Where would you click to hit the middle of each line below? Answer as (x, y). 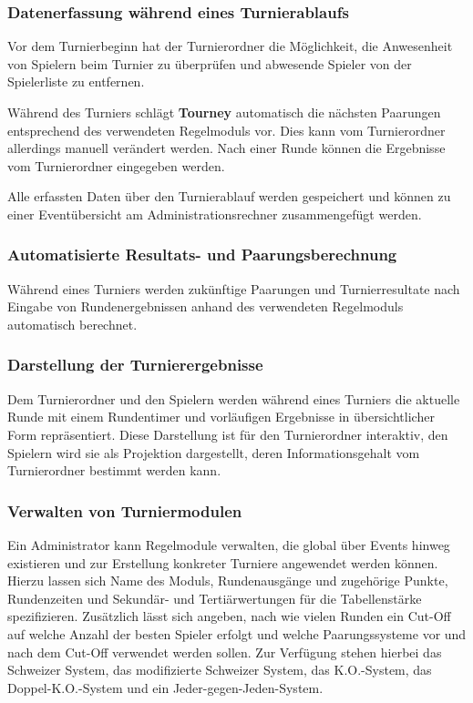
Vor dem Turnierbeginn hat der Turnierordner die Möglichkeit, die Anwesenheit (230, 46)
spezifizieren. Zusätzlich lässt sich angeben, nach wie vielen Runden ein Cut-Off (229, 616)
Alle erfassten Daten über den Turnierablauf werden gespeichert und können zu (229, 196)
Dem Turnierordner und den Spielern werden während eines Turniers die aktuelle (234, 398)
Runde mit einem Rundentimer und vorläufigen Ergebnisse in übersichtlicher (221, 417)
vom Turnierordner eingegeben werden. (116, 165)
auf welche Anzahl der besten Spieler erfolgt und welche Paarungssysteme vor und (237, 633)
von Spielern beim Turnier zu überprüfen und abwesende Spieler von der (210, 63)
